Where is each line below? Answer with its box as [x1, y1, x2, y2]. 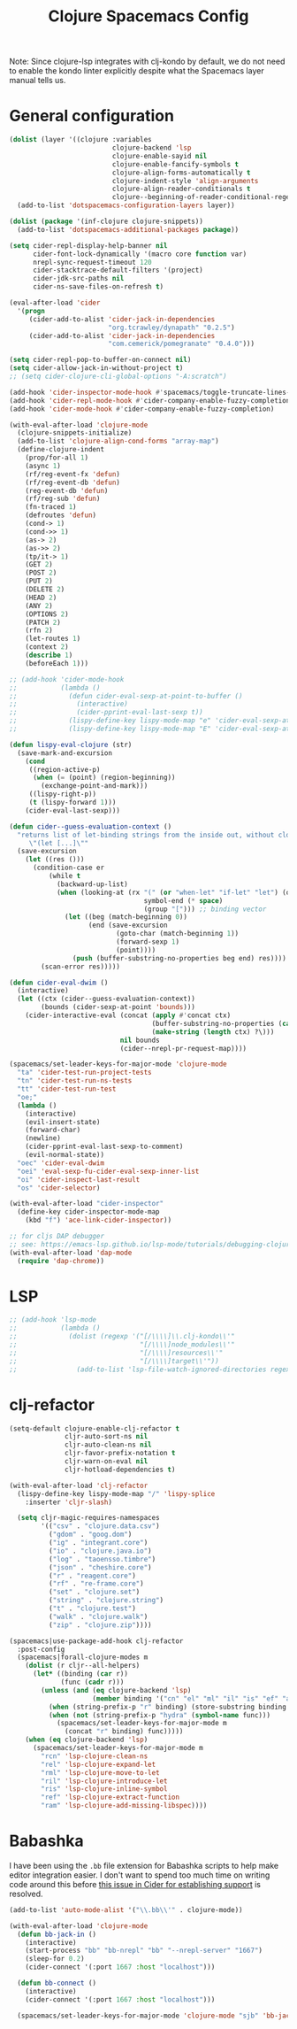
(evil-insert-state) [25, 1117, 101, 1126]
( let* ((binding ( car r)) [32, 1670, 128, 1678]
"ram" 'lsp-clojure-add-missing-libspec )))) [41, 1801, 208, 1810]
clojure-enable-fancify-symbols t [111, 159, 240, 169]
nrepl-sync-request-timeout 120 [32, 258, 152, 266]
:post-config [17, 1645, 65, 1654]
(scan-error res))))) [41, 962, 121, 971]
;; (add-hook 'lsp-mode [9, 1315, 97, 1324]
